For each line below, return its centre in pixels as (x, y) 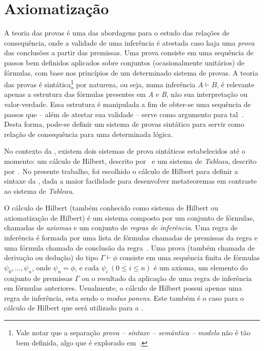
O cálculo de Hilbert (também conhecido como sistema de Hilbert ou (111, 208)
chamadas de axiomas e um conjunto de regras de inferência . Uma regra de (121, 227)
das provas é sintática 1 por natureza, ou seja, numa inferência (100, 83)
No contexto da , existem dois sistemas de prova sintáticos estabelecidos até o (125, 151)
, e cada (87, 267)
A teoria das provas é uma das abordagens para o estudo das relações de (117, 33)
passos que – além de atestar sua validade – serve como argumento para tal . (124, 114)
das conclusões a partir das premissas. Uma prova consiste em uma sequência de (129, 52)
